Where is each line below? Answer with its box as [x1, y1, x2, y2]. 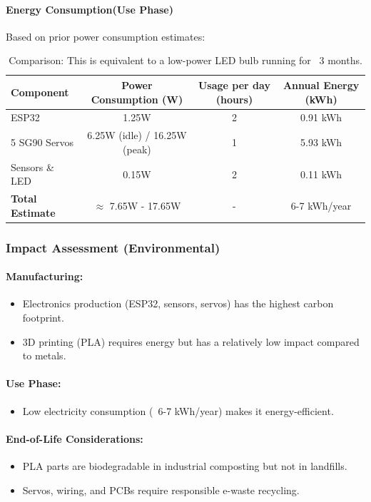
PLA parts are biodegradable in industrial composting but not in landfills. [22, 459, 347, 473]
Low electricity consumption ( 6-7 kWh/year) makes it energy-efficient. [22, 403, 334, 418]
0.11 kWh [300, 166, 342, 181]
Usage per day [198, 77, 270, 92]
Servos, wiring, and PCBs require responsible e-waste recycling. [22, 482, 300, 497]
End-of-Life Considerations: [6, 431, 143, 446]
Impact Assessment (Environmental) [6, 238, 220, 256]
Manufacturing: [6, 269, 83, 284]
